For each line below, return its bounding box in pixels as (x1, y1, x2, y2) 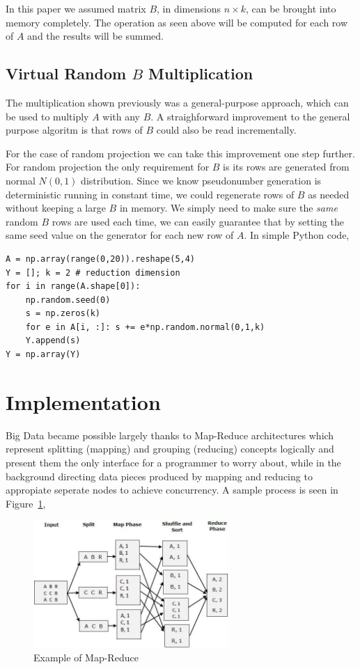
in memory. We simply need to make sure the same (119, 200, 338, 215)
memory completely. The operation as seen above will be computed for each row (6, 15, 348, 29)
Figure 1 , (6, 496, 46, 510)
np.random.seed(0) (25, 294, 111, 305)
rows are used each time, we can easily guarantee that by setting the (52, 214, 344, 228)
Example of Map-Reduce (33, 650, 139, 665)
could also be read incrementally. (156, 123, 297, 137)
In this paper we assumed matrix (6, 1, 146, 15)
